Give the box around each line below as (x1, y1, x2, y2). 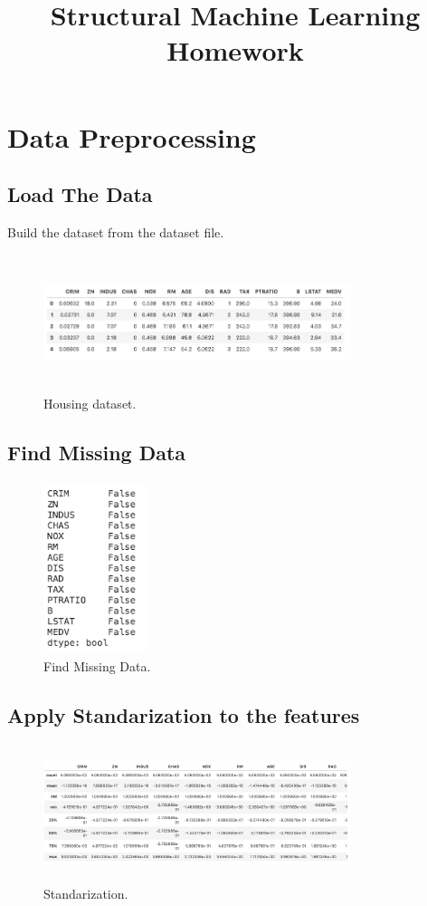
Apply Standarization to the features (7, 700, 360, 728)
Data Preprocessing (7, 118, 256, 155)
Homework (166, 32, 304, 69)
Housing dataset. (43, 394, 137, 413)
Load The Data (7, 180, 153, 208)
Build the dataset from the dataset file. (7, 222, 224, 241)
